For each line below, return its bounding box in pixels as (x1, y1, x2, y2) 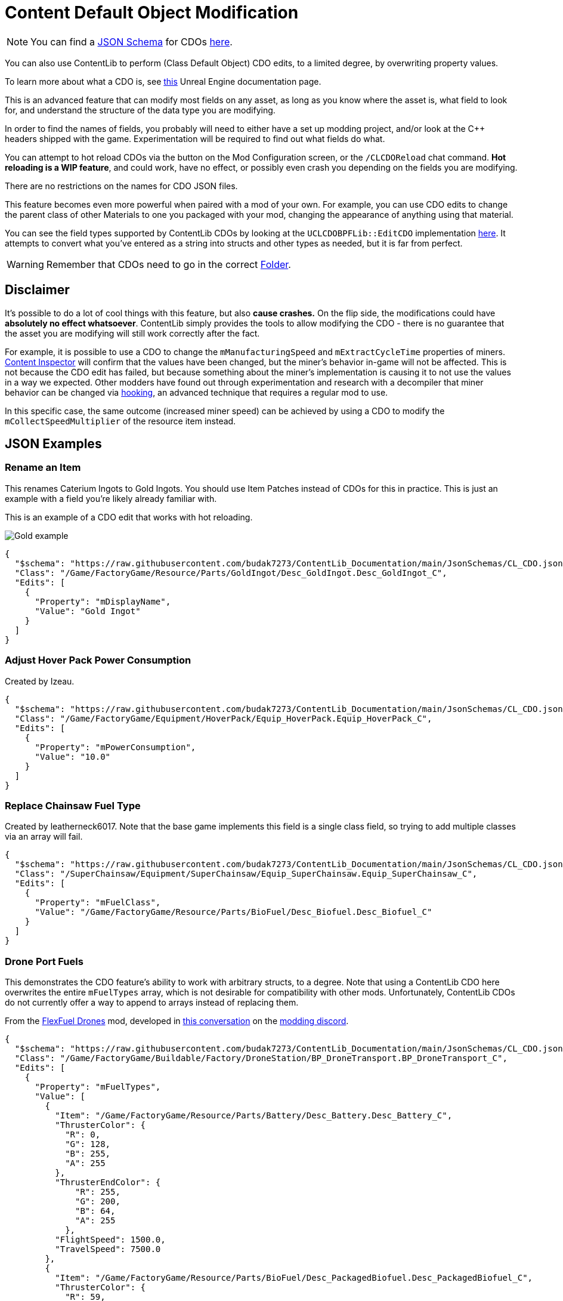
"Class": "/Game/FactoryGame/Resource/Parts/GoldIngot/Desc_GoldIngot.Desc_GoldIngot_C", (14, 568, 447, 578)
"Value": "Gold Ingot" (35, 606, 141, 616)
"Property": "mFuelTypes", (35, 1082, 161, 1092)
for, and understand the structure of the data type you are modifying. (5, 104, 276, 115)
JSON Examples (5, 436, 102, 452)
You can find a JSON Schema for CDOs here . (30, 35, 233, 48)
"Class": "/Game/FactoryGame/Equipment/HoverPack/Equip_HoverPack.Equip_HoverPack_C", (14, 713, 432, 723)
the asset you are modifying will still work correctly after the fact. (5, 328, 260, 338)
